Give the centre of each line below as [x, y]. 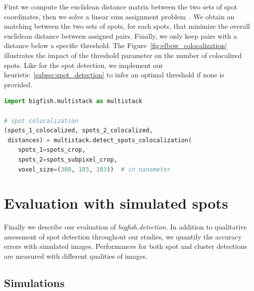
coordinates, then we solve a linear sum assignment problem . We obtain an [119, 16]
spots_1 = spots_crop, [52, 150]
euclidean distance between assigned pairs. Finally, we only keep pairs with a [121, 35]
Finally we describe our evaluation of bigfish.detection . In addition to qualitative [126, 227]
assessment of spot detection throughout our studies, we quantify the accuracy [123, 236]
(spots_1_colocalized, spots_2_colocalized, [78, 131]
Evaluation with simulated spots [116, 203]
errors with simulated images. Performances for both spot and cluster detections [126, 246]
